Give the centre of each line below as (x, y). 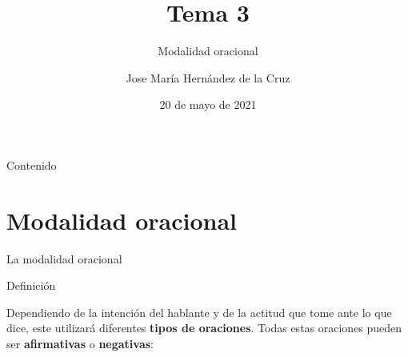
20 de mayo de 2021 (208, 104)
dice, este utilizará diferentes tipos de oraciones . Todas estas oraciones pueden (204, 328)
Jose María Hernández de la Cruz (208, 77)
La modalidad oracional (64, 258)
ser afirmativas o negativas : (80, 343)
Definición (31, 285)
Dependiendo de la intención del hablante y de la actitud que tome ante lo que (199, 312)
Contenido (32, 164)
